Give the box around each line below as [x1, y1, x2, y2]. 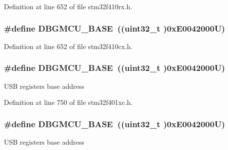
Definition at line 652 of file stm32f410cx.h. [4, 41, 133, 51]
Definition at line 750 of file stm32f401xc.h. [4, 97, 133, 107]
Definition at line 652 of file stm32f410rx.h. [4, 1, 133, 11]
